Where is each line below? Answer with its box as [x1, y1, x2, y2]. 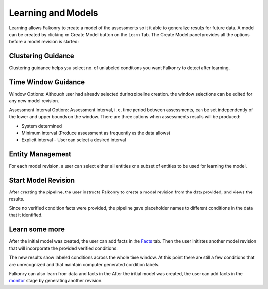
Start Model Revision [9, 176, 75, 185]
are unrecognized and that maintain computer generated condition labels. [9, 261, 160, 267]
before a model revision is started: [9, 39, 79, 45]
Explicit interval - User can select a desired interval [21, 137, 126, 143]
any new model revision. [9, 97, 59, 104]
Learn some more [9, 225, 65, 234]
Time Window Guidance [9, 78, 85, 87]
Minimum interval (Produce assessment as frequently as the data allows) [21, 130, 171, 136]
